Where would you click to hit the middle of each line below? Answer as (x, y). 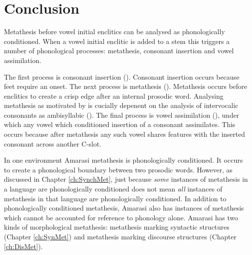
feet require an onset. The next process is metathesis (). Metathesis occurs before (126, 86)
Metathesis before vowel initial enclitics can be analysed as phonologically (115, 32)
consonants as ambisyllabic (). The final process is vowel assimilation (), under (122, 115)
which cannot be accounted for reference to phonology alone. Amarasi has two (121, 217)
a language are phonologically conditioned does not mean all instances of (113, 189)
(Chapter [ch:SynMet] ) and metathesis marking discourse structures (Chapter (120, 236)
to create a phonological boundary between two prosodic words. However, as (118, 169)
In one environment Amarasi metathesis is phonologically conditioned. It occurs (124, 160)
